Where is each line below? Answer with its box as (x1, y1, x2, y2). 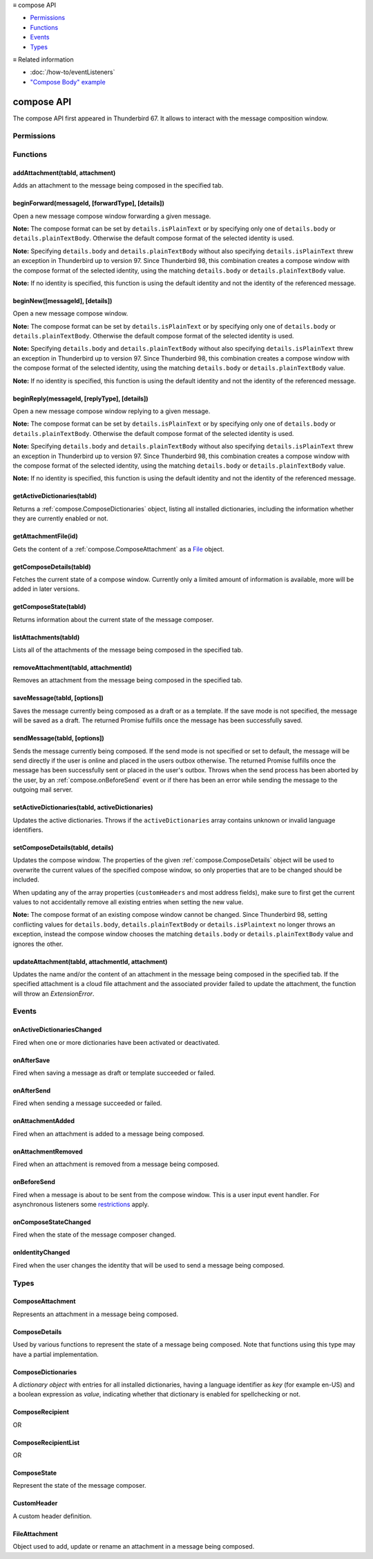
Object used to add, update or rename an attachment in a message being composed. (12, 1542, 255, 1551)
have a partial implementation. (12, 1350, 99, 1358)
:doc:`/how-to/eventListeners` (30, 68, 115, 76)
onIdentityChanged (12, 1248, 70, 1257)
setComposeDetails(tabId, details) (12, 844, 114, 851)
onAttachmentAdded (12, 1117, 75, 1125)
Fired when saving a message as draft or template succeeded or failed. (12, 1069, 216, 1077)
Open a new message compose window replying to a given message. (12, 407, 211, 415)
